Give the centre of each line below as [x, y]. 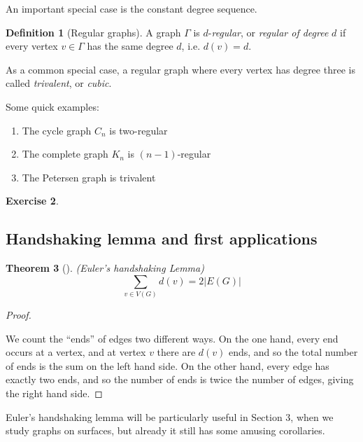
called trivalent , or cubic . [59, 83]
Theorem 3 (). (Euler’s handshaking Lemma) [105, 268]
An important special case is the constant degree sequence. [131, 8]
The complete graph [65, 154]
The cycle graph [57, 130]
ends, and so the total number [293, 352]
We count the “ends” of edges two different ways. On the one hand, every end [172, 338]
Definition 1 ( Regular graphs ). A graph [93, 32]
